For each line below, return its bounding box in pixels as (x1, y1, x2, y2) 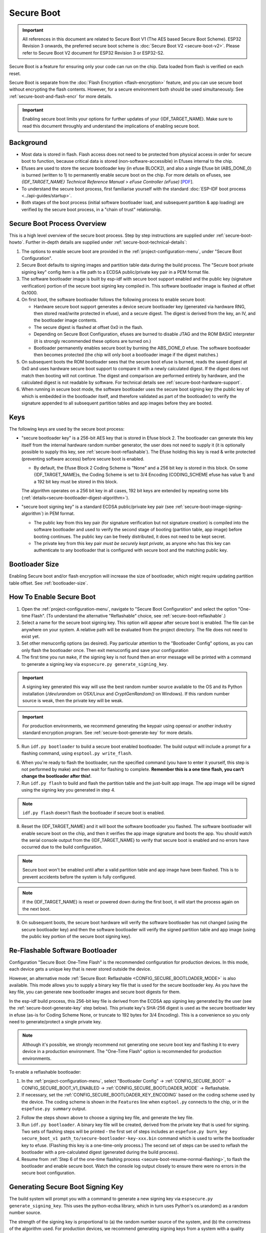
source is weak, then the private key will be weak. (22, 698, 124, 704)
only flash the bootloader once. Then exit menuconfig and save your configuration (21, 647, 189, 653)
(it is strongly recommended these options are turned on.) (33, 338, 151, 344)
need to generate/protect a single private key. (9, 1019, 102, 1024)
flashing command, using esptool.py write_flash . (21, 750, 133, 757)
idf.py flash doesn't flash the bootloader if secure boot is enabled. (22, 809, 165, 816)
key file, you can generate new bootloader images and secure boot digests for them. (9, 989, 181, 995)
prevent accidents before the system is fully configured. (22, 873, 136, 880)
